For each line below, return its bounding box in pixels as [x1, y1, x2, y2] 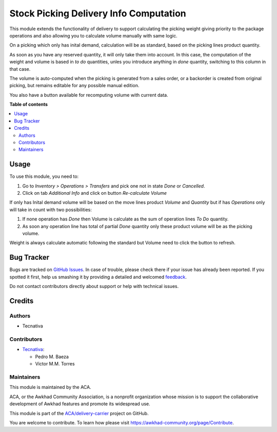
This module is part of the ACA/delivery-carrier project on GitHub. [9, 410, 149, 416]
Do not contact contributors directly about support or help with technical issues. [9, 283, 179, 290]
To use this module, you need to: [9, 173, 79, 179]
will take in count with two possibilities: [9, 207, 92, 213]
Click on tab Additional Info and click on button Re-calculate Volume [22, 190, 167, 196]
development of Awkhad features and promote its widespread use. [9, 401, 151, 407]
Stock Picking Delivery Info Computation [9, 8, 187, 19]
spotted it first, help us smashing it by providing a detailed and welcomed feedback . [9, 274, 187, 280]
